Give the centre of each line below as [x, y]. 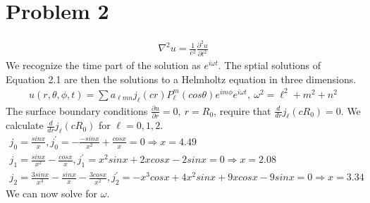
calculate [25, 125]
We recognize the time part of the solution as [103, 65]
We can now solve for [51, 193]
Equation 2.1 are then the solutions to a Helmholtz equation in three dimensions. [181, 79]
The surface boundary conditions [77, 110]
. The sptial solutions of [270, 65]
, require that [242, 110]
